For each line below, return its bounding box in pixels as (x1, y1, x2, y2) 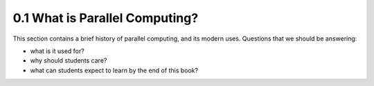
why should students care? (30, 56, 107, 65)
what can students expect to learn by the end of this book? (30, 66, 199, 74)
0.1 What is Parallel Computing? (12, 10, 199, 25)
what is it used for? (30, 47, 84, 55)
